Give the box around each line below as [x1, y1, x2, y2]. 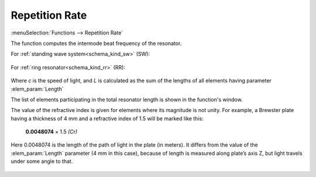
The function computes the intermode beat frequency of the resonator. [11, 40, 182, 47]
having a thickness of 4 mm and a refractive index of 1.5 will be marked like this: [11, 114, 204, 122]
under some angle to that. [11, 158, 73, 165]
